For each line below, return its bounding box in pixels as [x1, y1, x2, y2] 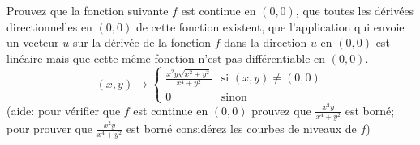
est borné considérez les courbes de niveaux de [126, 119, 357, 136]
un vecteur [6, 34, 59, 51]
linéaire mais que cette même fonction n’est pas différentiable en [6, 49, 326, 66]
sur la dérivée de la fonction [72, 34, 212, 51]
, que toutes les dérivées [295, 2, 414, 19]
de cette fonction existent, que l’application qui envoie [135, 18, 405, 35]
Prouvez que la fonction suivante [6, 2, 169, 19]
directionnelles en [6, 18, 92, 35]
